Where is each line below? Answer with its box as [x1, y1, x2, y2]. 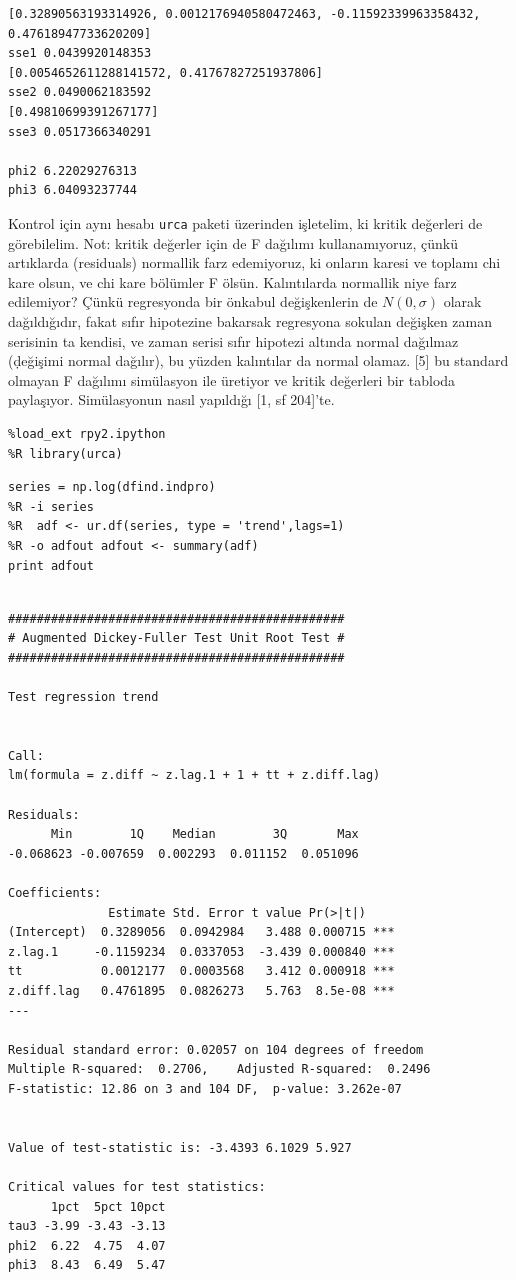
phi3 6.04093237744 [8, 183, 137, 198]
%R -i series [8, 499, 94, 514]
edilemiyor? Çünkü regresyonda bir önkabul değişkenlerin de [8, 291, 378, 312]
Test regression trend [8, 690, 159, 705]
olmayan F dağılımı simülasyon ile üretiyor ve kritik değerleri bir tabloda [8, 369, 456, 390]
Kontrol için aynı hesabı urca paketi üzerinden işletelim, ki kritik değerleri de [8, 212, 483, 233]
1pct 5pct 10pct [50, 1199, 166, 1214]
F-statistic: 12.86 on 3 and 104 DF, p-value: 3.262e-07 [8, 1081, 402, 1096]
